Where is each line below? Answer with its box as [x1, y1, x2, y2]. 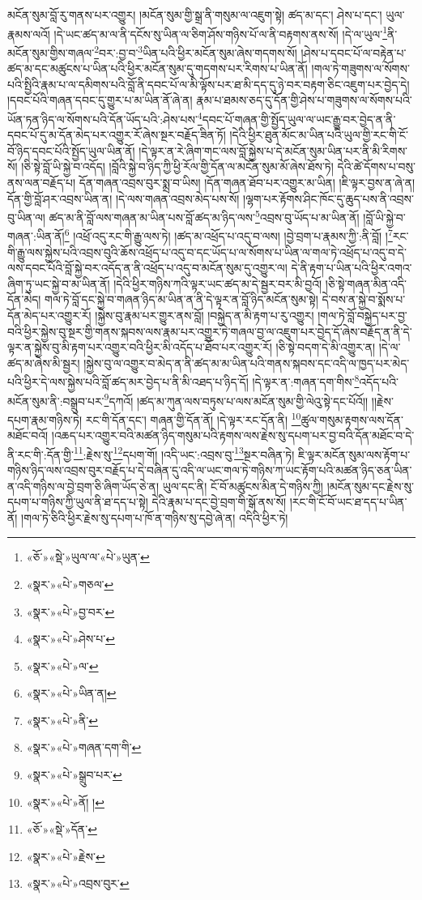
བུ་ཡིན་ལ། [7, 208, 45, 225]
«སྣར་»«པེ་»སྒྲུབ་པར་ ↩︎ [26, 766, 122, 783]
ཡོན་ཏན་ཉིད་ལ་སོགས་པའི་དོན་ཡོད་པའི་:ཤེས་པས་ [7, 110, 198, 127]
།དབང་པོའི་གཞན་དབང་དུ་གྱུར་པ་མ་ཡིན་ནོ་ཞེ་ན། [7, 92, 193, 109]
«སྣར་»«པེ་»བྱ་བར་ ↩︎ [26, 603, 115, 620]
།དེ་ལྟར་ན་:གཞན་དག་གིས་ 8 [252, 371, 360, 390]
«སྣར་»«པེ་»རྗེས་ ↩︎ [26, 847, 105, 864]
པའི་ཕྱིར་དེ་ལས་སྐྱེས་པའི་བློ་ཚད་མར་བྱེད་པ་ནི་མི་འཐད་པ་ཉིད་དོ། [7, 373, 249, 390]
